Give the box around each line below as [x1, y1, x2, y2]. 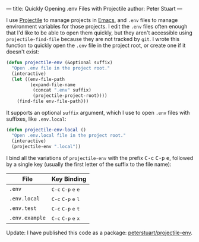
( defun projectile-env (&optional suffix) [6, 59, 113, 65]
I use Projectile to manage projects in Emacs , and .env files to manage [6, 17, 178, 23]
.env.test [9, 205, 37, 212]
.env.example [9, 214, 46, 221]
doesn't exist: [6, 48, 40, 55]
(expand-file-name [30, 81, 76, 88]
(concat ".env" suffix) [32, 87, 92, 93]
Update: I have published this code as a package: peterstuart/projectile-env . [6, 229, 193, 236]
